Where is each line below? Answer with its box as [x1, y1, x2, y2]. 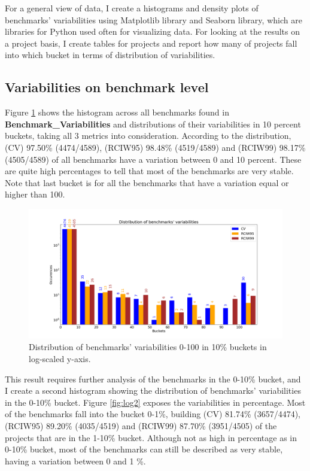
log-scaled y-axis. [29, 353, 91, 365]
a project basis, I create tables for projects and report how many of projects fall [5, 37, 297, 49]
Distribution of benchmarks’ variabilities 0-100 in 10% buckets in [29, 341, 267, 353]
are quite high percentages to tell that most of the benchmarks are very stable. [5, 165, 294, 177]
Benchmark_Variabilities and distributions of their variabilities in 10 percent [5, 117, 301, 130]
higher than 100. [5, 188, 65, 200]
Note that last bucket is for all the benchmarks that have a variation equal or [5, 176, 289, 189]
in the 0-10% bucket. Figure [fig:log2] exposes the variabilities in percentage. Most [5, 396, 306, 408]
